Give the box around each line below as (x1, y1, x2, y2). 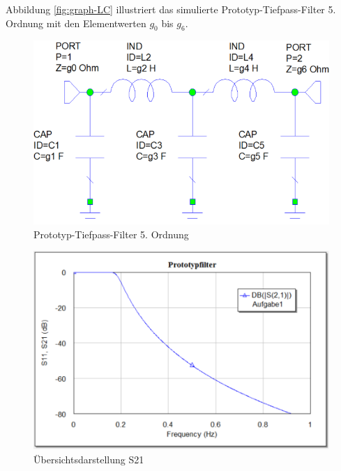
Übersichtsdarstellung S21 (33, 451, 144, 466)
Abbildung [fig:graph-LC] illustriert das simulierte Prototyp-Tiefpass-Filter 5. (6, 2, 336, 16)
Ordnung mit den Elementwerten (6, 15, 146, 30)
